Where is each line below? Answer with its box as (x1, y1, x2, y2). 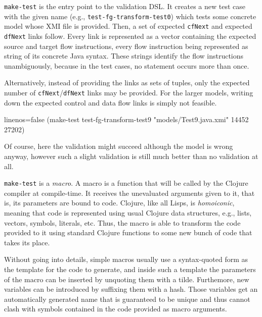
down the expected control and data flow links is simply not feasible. (4, 97, 217, 108)
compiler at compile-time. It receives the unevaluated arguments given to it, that (4, 187, 255, 198)
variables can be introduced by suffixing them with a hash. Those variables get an (4, 284, 258, 294)
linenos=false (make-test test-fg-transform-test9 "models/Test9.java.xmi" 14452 (4, 114, 249, 125)
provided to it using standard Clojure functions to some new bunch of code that (4, 227, 252, 238)
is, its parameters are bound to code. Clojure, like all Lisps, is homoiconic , (4, 197, 235, 208)
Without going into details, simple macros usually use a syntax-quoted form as (4, 254, 248, 265)
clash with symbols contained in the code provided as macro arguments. (4, 303, 227, 314)
